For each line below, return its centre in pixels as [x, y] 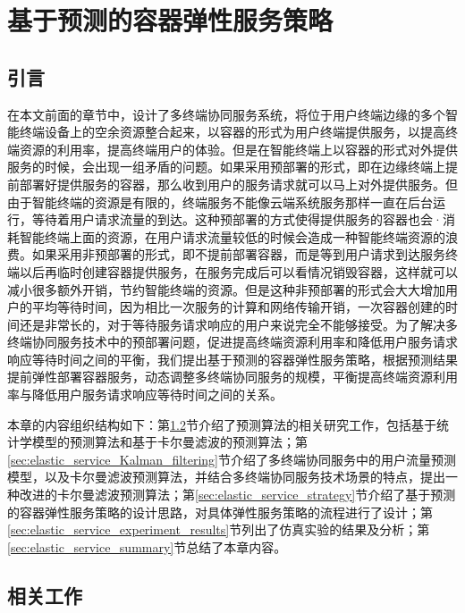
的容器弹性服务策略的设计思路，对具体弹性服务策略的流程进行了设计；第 [220, 512]
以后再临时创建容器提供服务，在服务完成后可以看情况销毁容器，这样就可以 [238, 271]
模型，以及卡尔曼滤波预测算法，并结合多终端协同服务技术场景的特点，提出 [226, 477]
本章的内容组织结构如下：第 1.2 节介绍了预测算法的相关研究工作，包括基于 [222, 424]
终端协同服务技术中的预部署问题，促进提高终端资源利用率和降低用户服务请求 [232, 342]
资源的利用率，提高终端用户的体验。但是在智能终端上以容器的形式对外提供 [238, 149]
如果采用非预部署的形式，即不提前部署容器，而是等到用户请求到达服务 [238, 254]
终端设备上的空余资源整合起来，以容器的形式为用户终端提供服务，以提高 [232, 132]
